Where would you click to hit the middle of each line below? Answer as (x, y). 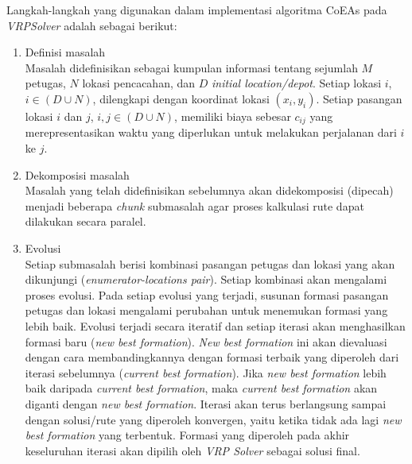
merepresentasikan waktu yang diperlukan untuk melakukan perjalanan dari (211, 132)
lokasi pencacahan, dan (139, 83)
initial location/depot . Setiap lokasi (297, 83)
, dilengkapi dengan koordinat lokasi (181, 98)
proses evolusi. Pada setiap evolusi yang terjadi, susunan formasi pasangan (207, 294)
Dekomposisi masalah (77, 174)
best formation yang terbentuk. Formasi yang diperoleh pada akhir (187, 435)
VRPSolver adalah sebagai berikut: (92, 25)
